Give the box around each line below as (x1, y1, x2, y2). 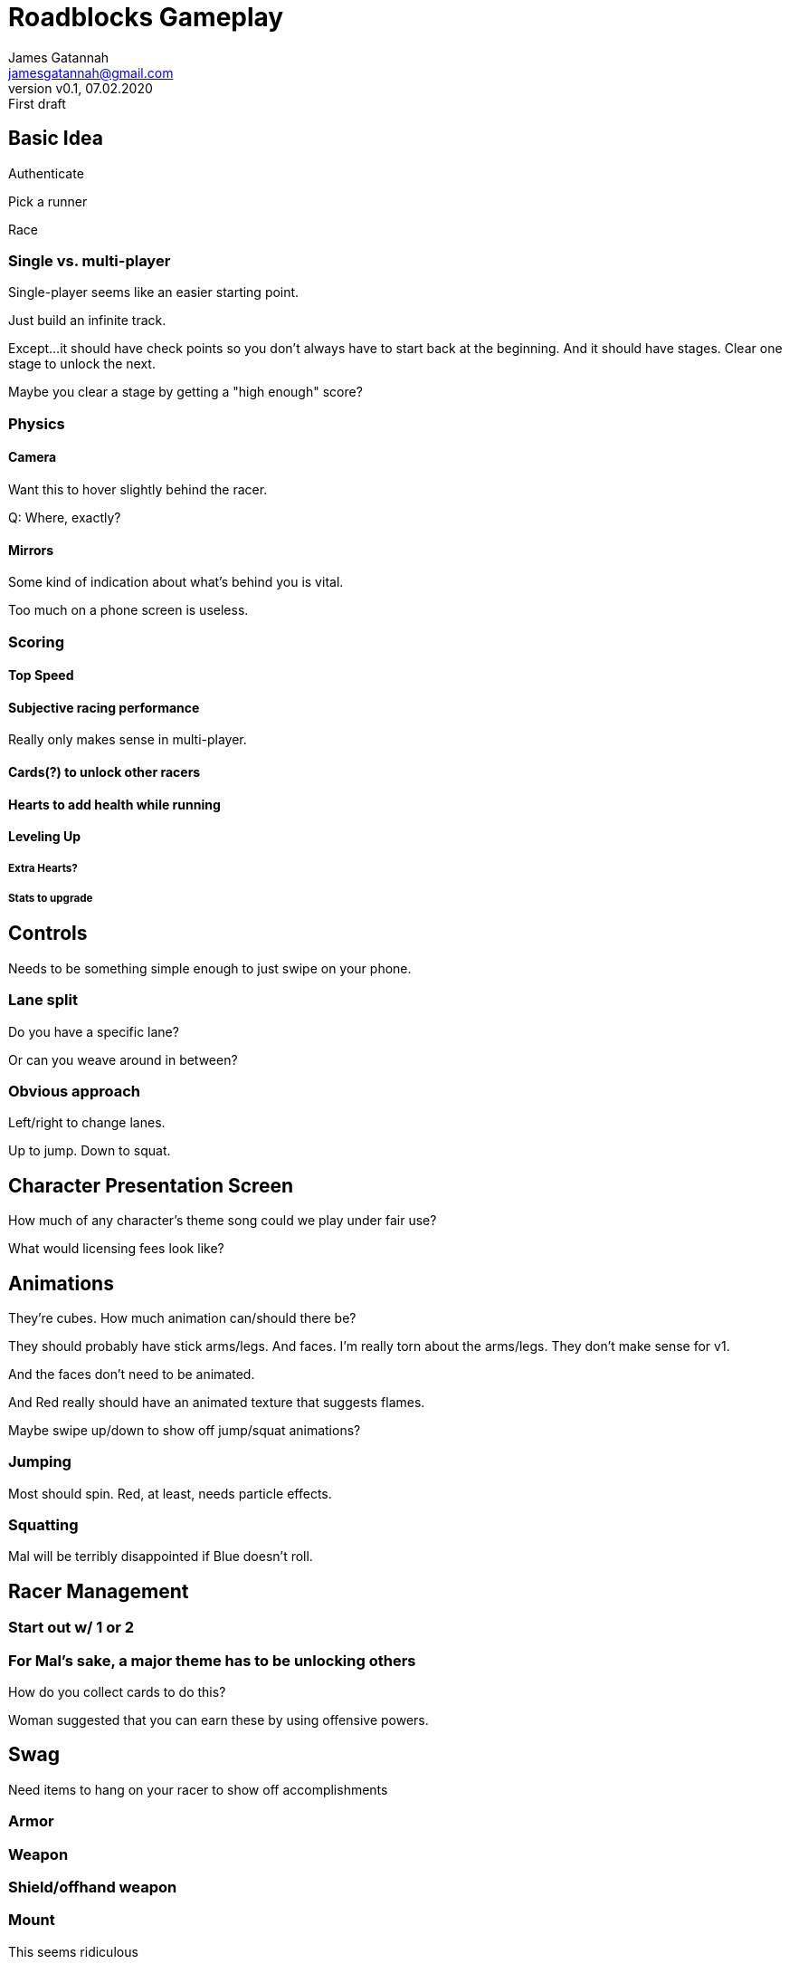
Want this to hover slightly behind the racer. (8, 481, 268, 497)
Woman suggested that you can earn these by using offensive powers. (8, 1712, 429, 1729)
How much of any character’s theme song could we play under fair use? (8, 1212, 437, 1229)
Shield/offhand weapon (8, 1878, 177, 1897)
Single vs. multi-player (8, 251, 171, 270)
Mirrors (8, 541, 54, 558)
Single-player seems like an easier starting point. (8, 284, 299, 301)
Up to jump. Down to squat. (8, 1143, 171, 1159)
